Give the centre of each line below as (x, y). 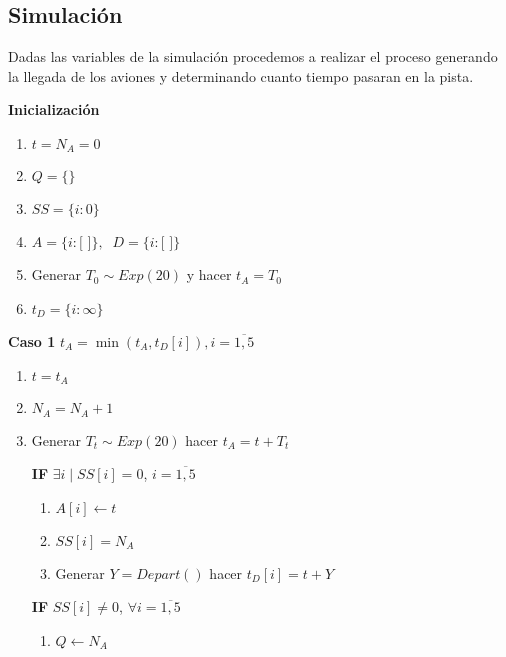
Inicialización (54, 109)
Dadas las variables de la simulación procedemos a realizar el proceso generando (253, 56)
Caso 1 (32, 341)
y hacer (209, 274)
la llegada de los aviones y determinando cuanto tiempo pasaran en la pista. (241, 75)
